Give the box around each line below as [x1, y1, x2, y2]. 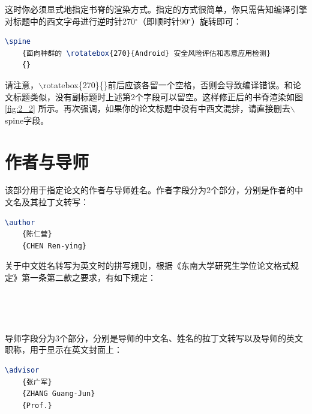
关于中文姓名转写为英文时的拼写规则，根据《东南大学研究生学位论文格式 [5, 259, 290, 272]
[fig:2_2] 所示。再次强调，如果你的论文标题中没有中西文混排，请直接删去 [5, 102, 290, 115]
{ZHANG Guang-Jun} [22, 389, 95, 398]
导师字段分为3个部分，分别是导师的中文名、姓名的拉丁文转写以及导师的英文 [5, 331, 303, 344]
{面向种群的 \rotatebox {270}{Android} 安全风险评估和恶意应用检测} [22, 49, 271, 58]
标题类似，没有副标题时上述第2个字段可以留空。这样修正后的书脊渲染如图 [13, 90, 303, 103]
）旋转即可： [191, 14, 242, 27]
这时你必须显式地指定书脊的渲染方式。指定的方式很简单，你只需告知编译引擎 [5, 3, 307, 15]
